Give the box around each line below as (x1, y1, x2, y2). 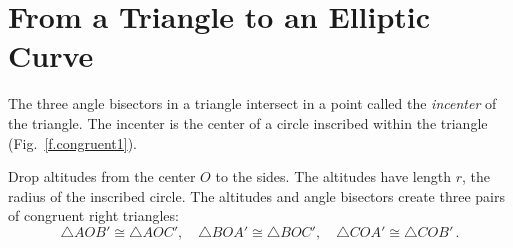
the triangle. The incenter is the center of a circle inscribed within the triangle (8, 112, 488, 133)
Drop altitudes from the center (8, 166, 196, 187)
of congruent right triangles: (8, 205, 179, 226)
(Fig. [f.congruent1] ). (8, 132, 138, 153)
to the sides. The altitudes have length (215, 166, 451, 187)
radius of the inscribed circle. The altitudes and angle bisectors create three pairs (8, 185, 505, 206)
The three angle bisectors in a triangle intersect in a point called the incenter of (8, 93, 497, 114)
